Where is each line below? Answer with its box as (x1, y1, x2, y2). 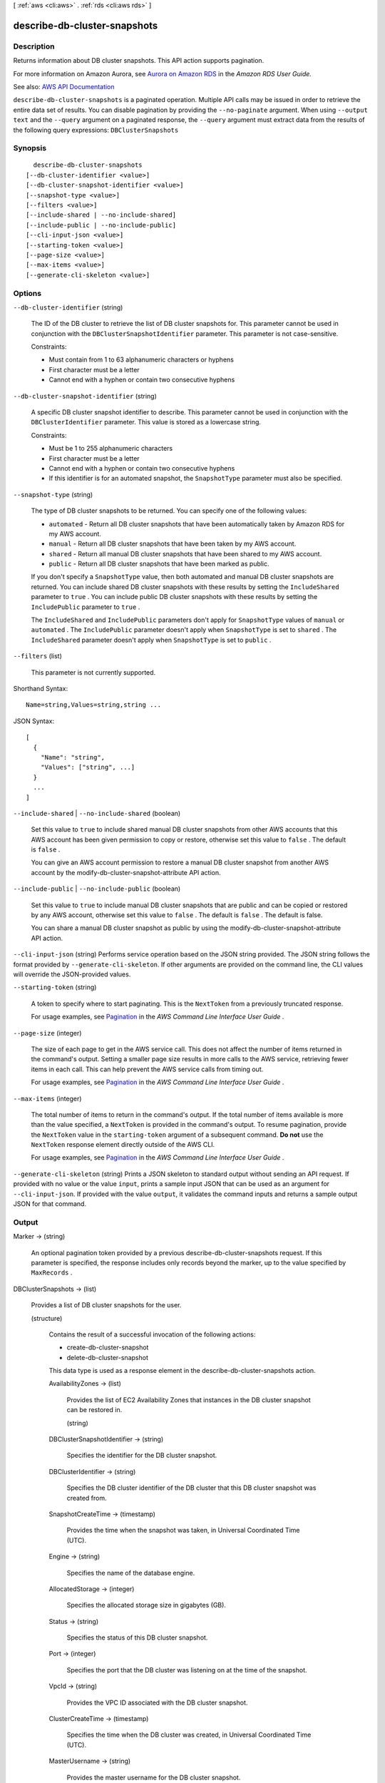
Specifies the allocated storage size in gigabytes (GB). (66, 1601, 226, 1610)
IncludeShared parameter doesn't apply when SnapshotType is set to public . (31, 635, 272, 644)
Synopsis (13, 143, 46, 153)
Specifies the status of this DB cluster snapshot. (66, 1633, 208, 1642)
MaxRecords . (31, 1268, 73, 1277)
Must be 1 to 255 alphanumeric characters (48, 444, 173, 453)
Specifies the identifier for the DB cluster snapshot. (66, 1451, 217, 1460)
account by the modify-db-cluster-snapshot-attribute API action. (31, 868, 221, 877)
